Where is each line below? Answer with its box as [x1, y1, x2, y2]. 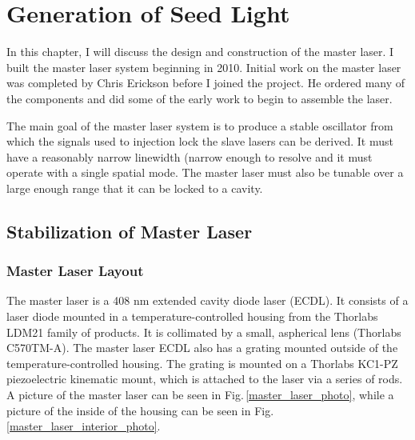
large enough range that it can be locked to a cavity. [6, 179, 263, 196]
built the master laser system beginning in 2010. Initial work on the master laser [6, 58, 401, 75]
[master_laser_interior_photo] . [6, 418, 161, 434]
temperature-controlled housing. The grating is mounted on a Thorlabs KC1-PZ [6, 354, 398, 371]
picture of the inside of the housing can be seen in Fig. [6, 402, 274, 418]
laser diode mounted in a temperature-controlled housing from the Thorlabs [6, 308, 378, 325]
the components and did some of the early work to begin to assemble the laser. [6, 90, 393, 106]
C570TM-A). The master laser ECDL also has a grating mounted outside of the [6, 339, 398, 356]
